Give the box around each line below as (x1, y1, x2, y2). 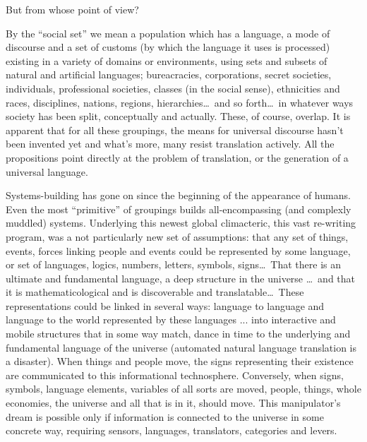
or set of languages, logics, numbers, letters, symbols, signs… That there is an (6, 257, 341, 272)
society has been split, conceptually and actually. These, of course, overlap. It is (6, 109, 351, 124)
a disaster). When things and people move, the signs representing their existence (6, 354, 354, 369)
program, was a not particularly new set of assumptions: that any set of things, (6, 229, 349, 244)
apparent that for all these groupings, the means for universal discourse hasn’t (6, 122, 344, 137)
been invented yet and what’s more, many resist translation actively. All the (6, 136, 335, 151)
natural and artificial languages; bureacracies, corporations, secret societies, (6, 67, 332, 82)
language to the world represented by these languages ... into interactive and (6, 312, 336, 327)
